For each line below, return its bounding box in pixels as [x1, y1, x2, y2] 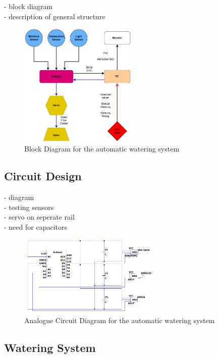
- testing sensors [4, 201, 54, 212]
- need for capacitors [4, 222, 67, 232]
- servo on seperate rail [4, 212, 75, 222]
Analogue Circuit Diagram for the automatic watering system [24, 315, 215, 326]
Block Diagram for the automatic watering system [24, 143, 180, 154]
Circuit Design [4, 168, 82, 184]
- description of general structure [4, 11, 105, 21]
